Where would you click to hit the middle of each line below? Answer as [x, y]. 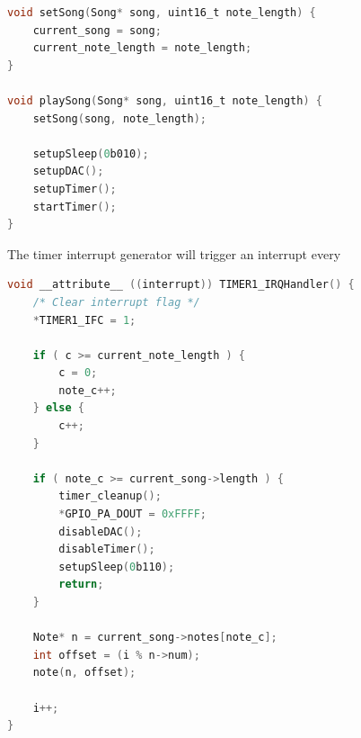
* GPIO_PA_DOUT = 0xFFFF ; [132, 514]
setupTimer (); [75, 189]
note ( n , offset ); [84, 673]
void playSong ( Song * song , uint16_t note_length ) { [165, 100]
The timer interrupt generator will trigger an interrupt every [174, 253]
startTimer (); [75, 207]
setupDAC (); [68, 171]
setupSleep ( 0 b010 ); [91, 153]
